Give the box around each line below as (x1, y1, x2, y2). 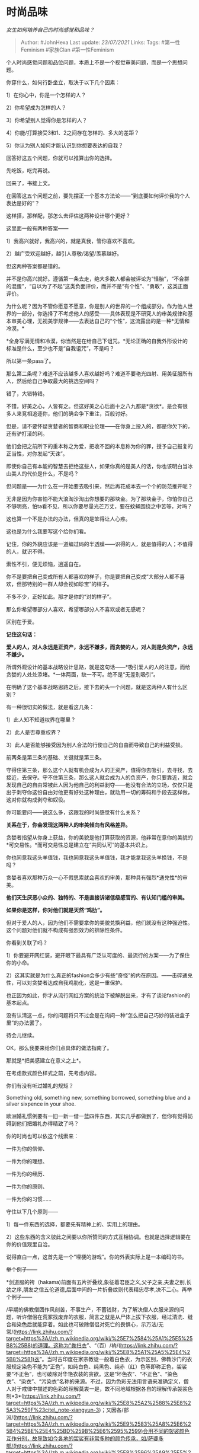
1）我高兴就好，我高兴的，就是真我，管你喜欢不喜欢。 (6, 237, 138, 244)
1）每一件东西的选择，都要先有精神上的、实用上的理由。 (6, 1221, 143, 1228)
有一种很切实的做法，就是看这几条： (6, 703, 95, 710)
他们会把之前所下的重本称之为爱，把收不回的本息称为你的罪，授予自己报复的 (6, 442, 193, 449)
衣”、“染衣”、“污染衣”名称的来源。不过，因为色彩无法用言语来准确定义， (6, 1378, 184, 1385)
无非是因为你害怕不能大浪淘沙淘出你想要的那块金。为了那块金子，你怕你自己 (6, 495, 193, 502)
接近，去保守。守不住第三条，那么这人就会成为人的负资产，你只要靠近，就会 (6, 774, 193, 781)
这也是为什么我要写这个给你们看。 (6, 528, 89, 535)
